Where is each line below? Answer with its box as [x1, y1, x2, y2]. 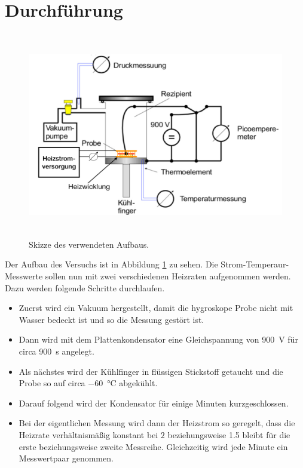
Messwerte [5, 270, 43, 282]
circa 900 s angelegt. [19, 345, 94, 358]
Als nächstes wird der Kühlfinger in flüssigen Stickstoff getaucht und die [19, 365, 283, 377]
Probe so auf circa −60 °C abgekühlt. [19, 377, 158, 389]
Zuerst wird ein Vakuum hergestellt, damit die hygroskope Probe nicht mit [19, 301, 293, 314]
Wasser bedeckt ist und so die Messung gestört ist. [19, 313, 204, 325]
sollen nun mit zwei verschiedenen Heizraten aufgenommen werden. [45, 270, 291, 282]
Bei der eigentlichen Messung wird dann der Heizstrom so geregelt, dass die [19, 417, 295, 429]
